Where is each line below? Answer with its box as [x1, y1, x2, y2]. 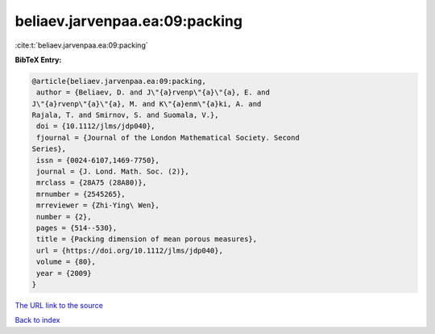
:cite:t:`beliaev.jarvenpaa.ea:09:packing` [14, 40, 148, 50]
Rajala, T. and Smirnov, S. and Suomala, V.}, [31, 111, 219, 120]
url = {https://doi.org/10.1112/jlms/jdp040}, [36, 246, 223, 255]
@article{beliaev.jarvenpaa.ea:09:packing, [31, 77, 207, 86]
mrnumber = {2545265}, [36, 190, 126, 198]
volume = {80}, [36, 257, 97, 266]
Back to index [14, 315, 60, 325]
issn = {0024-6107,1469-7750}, [36, 156, 160, 165]
